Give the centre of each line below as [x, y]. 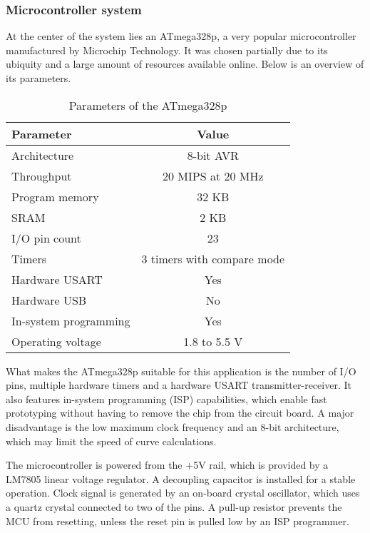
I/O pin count [46, 238]
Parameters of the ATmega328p [148, 105]
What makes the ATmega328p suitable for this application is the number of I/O [181, 371]
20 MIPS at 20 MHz [213, 176]
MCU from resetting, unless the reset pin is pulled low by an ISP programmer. [178, 521]
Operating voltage [56, 341]
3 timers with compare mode [213, 258]
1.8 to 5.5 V [213, 341]
